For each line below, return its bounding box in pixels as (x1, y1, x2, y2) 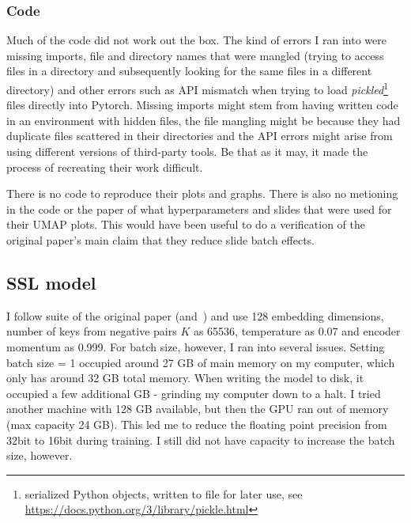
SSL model (6, 270, 96, 294)
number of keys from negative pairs (6, 323, 177, 339)
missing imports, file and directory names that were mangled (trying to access (6, 47, 384, 63)
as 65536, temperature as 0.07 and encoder (193, 323, 401, 339)
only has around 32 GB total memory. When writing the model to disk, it (6, 370, 364, 386)
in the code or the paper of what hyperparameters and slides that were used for (6, 200, 392, 217)
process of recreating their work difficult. (6, 158, 203, 175)
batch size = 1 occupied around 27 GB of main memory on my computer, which (6, 354, 395, 370)
